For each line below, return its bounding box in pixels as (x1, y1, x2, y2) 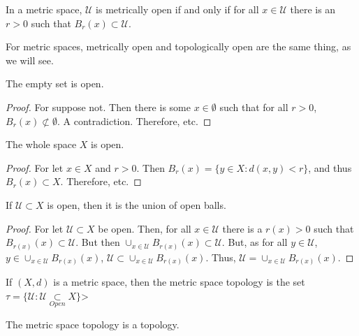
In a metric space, (6, 2, 82, 16)
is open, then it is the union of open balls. (47, 197, 226, 212)
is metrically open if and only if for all (96, 2, 259, 16)
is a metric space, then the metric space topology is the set (53, 275, 305, 289)
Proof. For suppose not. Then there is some (6, 99, 191, 114)
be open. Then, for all (98, 221, 191, 235)
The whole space (6, 137, 77, 152)
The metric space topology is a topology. (6, 316, 179, 331)
